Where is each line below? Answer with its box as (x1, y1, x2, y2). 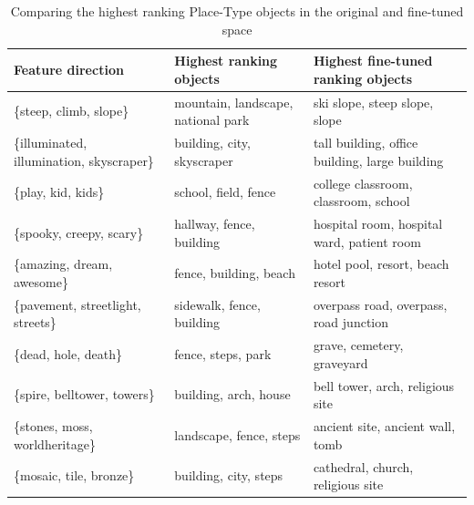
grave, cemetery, (313, 335, 404, 355)
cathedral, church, (313, 457, 414, 476)
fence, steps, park (174, 345, 272, 364)
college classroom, (313, 173, 413, 192)
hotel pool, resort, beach (313, 254, 449, 273)
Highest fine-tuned (313, 51, 433, 70)
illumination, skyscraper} (14, 150, 154, 170)
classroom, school (313, 191, 410, 211)
